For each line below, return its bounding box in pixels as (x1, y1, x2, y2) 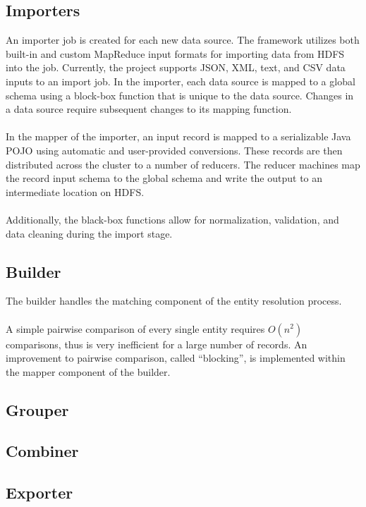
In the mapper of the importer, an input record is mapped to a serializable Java (6, 129, 351, 144)
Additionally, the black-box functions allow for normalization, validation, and (6, 212, 339, 226)
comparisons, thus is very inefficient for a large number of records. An (6, 336, 307, 351)
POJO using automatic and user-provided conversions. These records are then (6, 142, 343, 157)
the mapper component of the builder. (6, 364, 171, 379)
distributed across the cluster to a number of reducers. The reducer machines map (6, 157, 360, 171)
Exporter (6, 482, 73, 503)
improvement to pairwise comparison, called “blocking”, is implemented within (6, 350, 346, 365)
